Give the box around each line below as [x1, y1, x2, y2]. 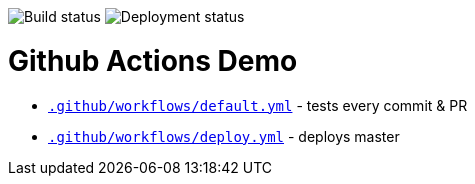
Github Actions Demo [8, 43, 298, 78]
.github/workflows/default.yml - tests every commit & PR [48, 96, 468, 114]
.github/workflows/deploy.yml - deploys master [48, 127, 400, 145]
